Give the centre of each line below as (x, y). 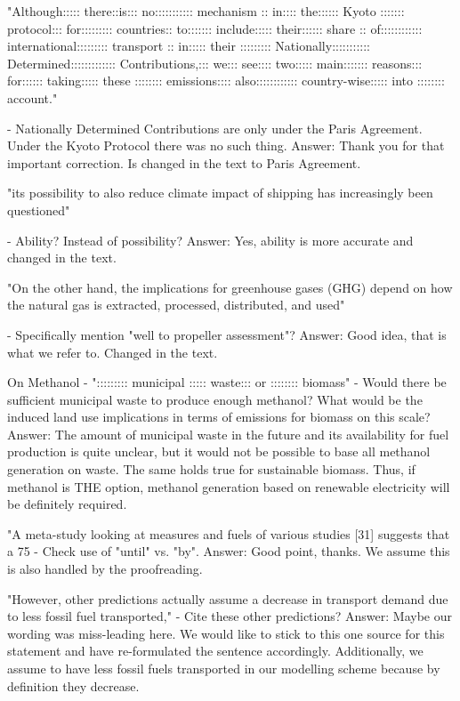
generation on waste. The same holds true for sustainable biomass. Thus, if (211, 469)
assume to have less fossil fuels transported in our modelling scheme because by (224, 668)
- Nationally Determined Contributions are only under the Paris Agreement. (215, 128)
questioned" (39, 209)
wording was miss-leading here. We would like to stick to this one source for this (226, 633)
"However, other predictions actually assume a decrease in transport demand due (228, 598)
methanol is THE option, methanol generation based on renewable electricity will (229, 486)
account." (32, 97)
